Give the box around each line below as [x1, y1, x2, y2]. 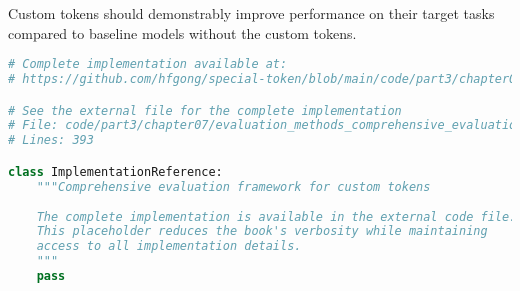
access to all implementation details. [36, 239, 302, 254]
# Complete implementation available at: [8, 57, 288, 72]
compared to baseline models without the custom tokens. [8, 22, 357, 43]
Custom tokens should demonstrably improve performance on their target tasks [8, 3, 495, 23]
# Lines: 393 [8, 133, 94, 148]
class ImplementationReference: [8, 164, 223, 179]
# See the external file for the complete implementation [8, 103, 402, 118]
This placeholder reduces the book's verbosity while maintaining [36, 224, 488, 239]
